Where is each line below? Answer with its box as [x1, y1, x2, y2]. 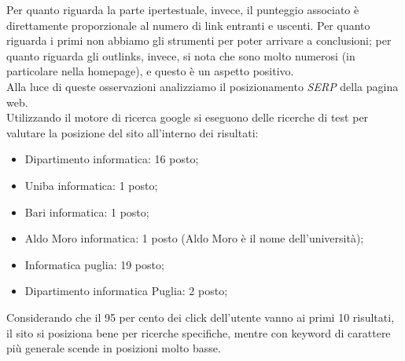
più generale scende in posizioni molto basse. [6, 340, 221, 356]
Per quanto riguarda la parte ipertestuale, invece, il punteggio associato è [6, 2, 359, 17]
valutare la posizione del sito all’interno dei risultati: [6, 124, 259, 140]
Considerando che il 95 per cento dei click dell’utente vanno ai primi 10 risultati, [6, 308, 395, 325]
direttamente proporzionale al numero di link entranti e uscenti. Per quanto [6, 16, 370, 33]
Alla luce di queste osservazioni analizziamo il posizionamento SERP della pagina [6, 78, 399, 94]
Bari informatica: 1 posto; [24, 203, 149, 220]
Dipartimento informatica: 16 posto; [24, 151, 199, 167]
